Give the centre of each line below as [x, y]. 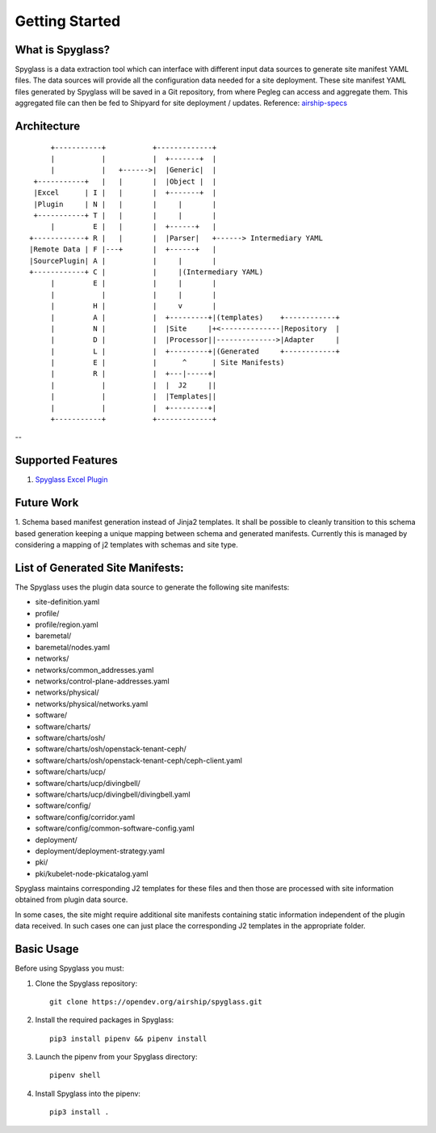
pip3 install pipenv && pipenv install [128, 1038]
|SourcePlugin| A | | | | [123, 260]
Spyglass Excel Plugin [71, 480]
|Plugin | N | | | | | [125, 204]
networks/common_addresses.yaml [94, 670]
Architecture [48, 127]
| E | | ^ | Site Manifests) [168, 363]
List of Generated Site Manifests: [100, 567]
